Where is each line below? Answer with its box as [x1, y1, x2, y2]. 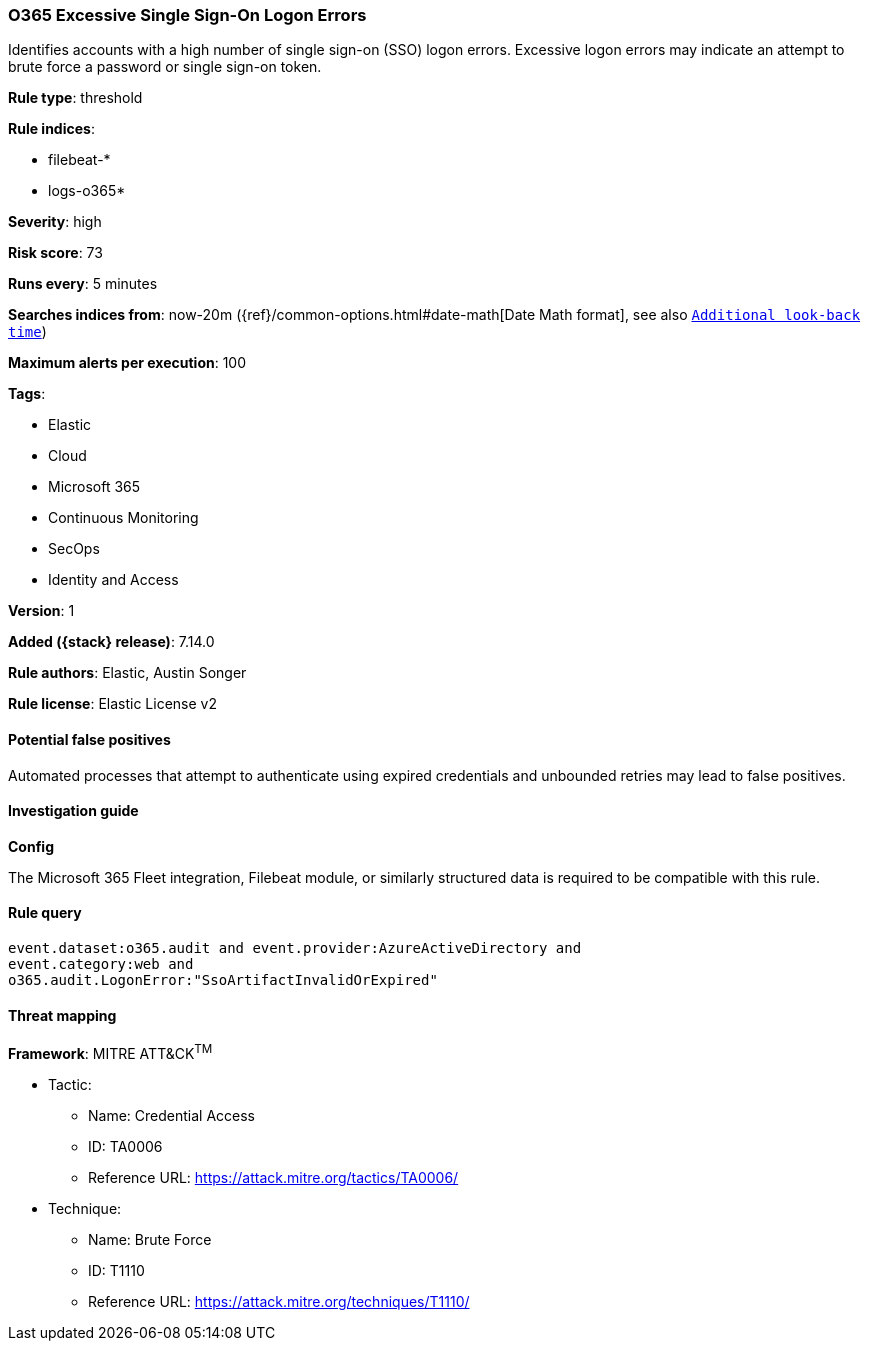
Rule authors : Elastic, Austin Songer [8, 664, 247, 682]
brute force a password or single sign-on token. [8, 58, 322, 76]
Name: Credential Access [88, 1106, 255, 1124]
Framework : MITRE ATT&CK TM [8, 1042, 213, 1062]
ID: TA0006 [88, 1137, 163, 1155]
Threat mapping [8, 1006, 117, 1024]
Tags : [8, 385, 46, 403]
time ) [8, 323, 47, 341]
